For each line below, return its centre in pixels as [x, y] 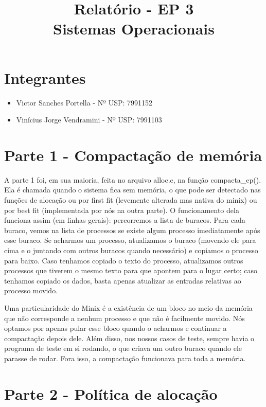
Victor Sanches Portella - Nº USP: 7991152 [84, 102]
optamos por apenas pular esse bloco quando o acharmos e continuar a [116, 328]
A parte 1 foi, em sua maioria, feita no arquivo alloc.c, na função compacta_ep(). [133, 179]
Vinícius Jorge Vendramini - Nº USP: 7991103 [89, 120]
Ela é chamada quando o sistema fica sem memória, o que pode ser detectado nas [132, 190]
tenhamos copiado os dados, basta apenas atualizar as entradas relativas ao [123, 280]
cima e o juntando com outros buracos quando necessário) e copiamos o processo [131, 250]
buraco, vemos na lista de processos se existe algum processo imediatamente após [132, 230]
